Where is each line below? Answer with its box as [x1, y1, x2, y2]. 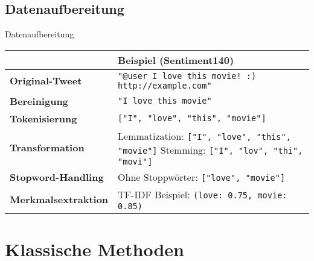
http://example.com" [118, 80, 212, 90]
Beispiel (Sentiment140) [118, 52, 234, 67]
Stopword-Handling [10, 169, 104, 184]
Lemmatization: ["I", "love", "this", [118, 128, 291, 143]
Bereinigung [10, 93, 68, 108]
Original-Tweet [10, 74, 82, 88]
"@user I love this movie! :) [118, 71, 257, 81]
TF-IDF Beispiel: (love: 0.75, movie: [118, 187, 287, 201]
